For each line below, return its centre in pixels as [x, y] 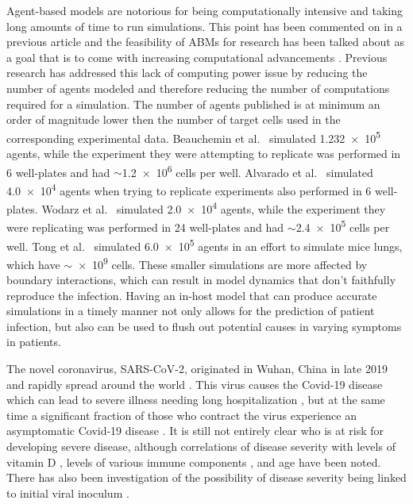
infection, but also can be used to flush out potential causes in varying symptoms [204, 326]
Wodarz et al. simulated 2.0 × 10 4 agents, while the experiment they [214, 208]
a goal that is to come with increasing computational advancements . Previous [197, 57]
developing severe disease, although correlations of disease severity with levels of [201, 446]
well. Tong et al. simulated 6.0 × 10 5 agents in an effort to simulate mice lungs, [205, 244]
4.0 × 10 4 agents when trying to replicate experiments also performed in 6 [189, 189]
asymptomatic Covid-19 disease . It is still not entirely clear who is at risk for [195, 431]
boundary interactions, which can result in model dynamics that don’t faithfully [201, 280]
